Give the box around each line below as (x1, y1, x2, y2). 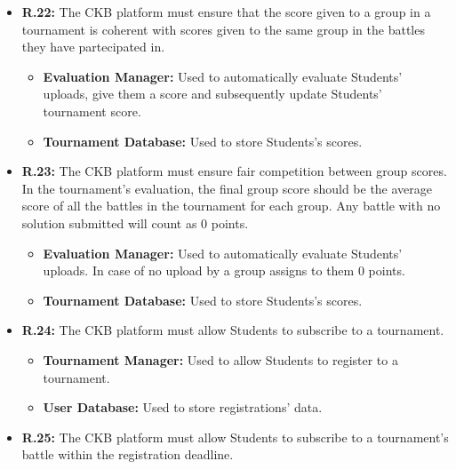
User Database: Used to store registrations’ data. (43, 398, 323, 417)
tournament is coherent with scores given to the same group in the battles (21, 20, 425, 38)
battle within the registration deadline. (21, 445, 234, 464)
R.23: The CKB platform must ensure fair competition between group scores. (21, 162, 447, 180)
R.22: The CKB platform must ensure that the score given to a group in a (21, 3, 431, 20)
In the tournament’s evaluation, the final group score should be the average (21, 179, 433, 197)
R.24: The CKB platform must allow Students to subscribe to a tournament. (21, 321, 444, 339)
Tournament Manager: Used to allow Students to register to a (43, 350, 398, 369)
